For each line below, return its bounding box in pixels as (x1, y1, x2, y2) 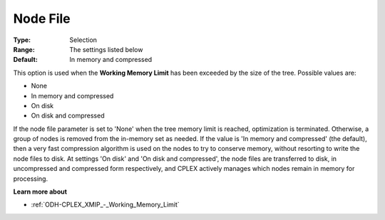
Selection (69, 36, 98, 44)
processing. (13, 174, 48, 183)
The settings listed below (69, 45, 143, 53)
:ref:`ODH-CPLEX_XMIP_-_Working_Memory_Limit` (31, 200, 180, 209)
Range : (13, 45, 35, 53)
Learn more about (13, 187, 68, 196)
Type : (13, 36, 31, 44)
